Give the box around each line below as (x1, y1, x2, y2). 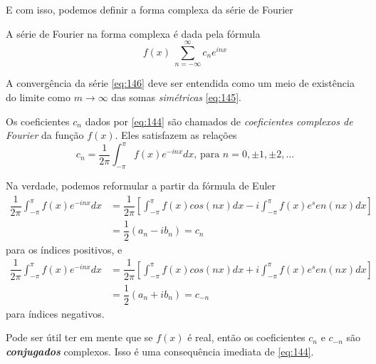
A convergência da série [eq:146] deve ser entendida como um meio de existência (6, 76, 355, 90)
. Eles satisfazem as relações (115, 128, 237, 142)
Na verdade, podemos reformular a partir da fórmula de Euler (6, 178, 276, 193)
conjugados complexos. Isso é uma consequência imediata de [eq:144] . (6, 343, 314, 358)
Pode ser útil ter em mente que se (6, 330, 153, 345)
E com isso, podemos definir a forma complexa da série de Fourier (6, 2, 293, 16)
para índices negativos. (6, 306, 105, 321)
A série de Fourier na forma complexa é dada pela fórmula (6, 26, 261, 41)
